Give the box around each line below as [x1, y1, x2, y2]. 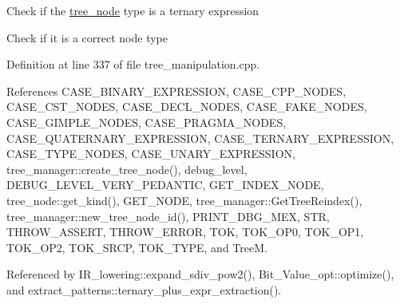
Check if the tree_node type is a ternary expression [6, 2, 259, 18]
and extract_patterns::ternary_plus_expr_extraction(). [6, 281, 282, 298]
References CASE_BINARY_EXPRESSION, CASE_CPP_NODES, [6, 82, 347, 99]
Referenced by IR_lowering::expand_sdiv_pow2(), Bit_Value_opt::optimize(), [6, 266, 394, 282]
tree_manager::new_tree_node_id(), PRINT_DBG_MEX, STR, [6, 207, 330, 224]
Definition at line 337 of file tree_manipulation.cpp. [6, 56, 260, 73]
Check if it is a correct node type [6, 29, 168, 45]
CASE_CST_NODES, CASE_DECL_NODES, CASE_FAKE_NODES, [6, 98, 367, 115]
